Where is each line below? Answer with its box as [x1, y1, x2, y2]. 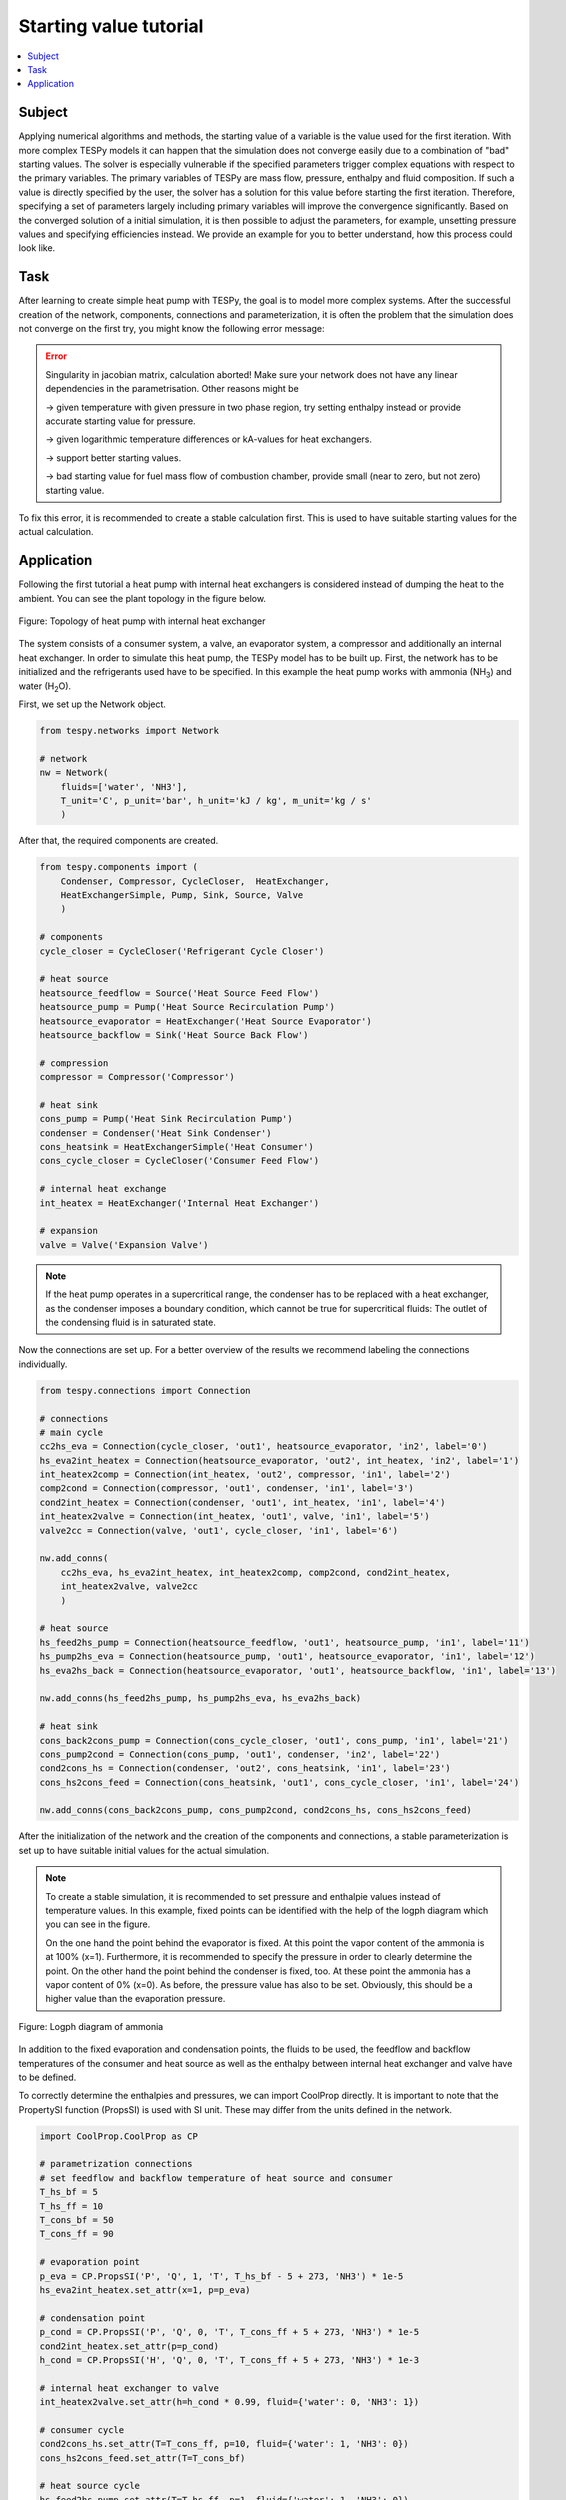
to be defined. [18, 2071, 77, 2083]
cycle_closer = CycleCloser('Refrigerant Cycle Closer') [39, 945, 325, 957]
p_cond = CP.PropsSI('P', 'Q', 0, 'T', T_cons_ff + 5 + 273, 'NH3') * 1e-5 [39, 2326, 420, 2338]
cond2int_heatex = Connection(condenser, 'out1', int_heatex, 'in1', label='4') [39, 1496, 446, 1508]
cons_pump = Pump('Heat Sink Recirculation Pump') [39, 1113, 294, 1125]
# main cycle [39, 1426, 104, 1438]
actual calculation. [18, 526, 94, 538]
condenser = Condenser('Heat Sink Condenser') [39, 1127, 272, 1139]
